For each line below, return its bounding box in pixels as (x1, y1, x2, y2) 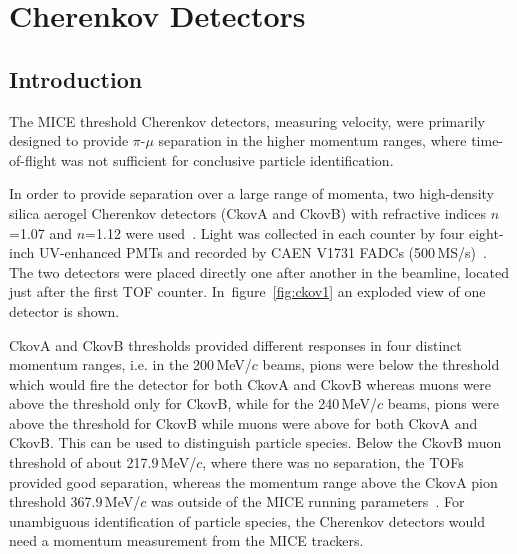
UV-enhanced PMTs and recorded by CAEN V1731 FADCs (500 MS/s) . (38, 242, 487, 263)
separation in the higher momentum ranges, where (158, 130, 467, 151)
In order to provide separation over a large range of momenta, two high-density (9, 183, 494, 204)
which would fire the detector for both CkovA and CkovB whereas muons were (9, 373, 491, 394)
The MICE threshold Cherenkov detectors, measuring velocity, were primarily (9, 110, 485, 131)
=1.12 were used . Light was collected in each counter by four (85, 222, 465, 243)
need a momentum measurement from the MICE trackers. (9, 530, 364, 551)
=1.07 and (9, 222, 73, 243)
